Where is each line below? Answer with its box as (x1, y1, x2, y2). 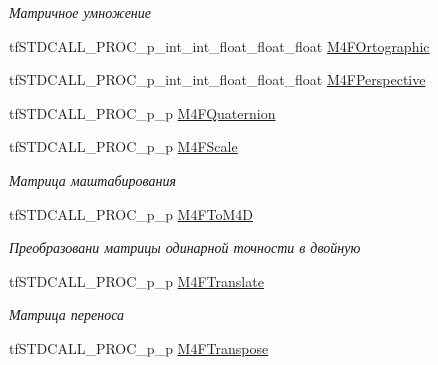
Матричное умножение (9, 2, 152, 22)
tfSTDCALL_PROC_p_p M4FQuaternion (9, 102, 276, 123)
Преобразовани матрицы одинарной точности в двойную (9, 237, 361, 258)
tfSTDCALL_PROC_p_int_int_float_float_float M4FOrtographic (9, 35, 430, 56)
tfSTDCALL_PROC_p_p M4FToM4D (9, 203, 254, 224)
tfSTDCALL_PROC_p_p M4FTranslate (9, 270, 264, 291)
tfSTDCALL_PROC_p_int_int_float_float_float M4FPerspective (9, 69, 426, 90)
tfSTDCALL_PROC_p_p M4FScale (9, 136, 238, 157)
